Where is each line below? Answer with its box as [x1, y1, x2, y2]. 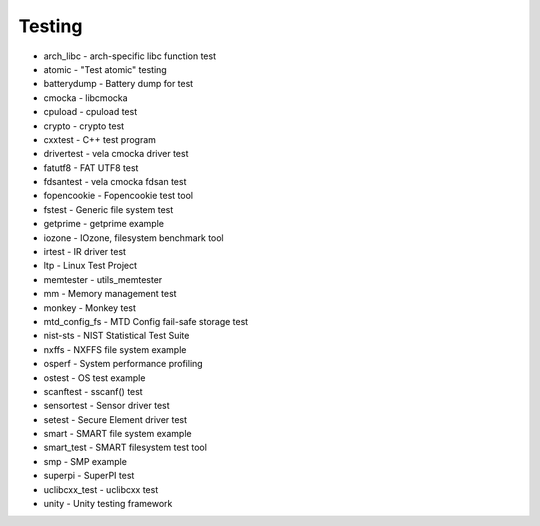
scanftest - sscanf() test [43, 385, 144, 397]
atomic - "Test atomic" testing [43, 63, 167, 75]
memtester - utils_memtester [43, 273, 163, 285]
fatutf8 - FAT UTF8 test [43, 161, 139, 174]
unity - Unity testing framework [43, 498, 173, 510]
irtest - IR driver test [43, 246, 127, 258]
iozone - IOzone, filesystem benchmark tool [43, 231, 224, 244]
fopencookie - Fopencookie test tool [43, 190, 194, 202]
